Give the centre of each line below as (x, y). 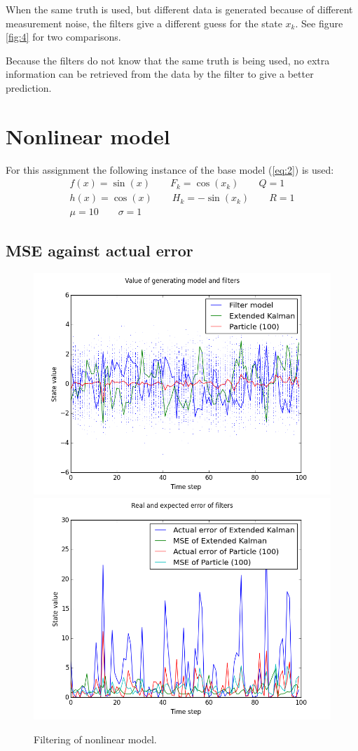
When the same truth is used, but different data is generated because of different (179, 9)
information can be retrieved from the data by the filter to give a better (160, 74)
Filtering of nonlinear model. (95, 739)
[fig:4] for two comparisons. (63, 37)
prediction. (29, 87)
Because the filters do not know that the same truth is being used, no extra (168, 60)
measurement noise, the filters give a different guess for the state (144, 23)
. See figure (319, 23)
